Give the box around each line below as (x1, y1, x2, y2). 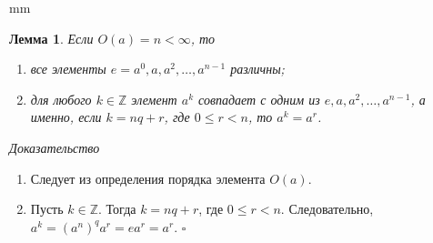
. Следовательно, (280, 199, 374, 218)
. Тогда (98, 199, 136, 218)
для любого (30, 89, 92, 108)
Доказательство (9, 137, 100, 157)
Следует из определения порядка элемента (30, 168, 266, 187)
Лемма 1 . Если (9, 28, 94, 47)
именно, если (30, 107, 102, 127)
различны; (230, 59, 285, 78)
